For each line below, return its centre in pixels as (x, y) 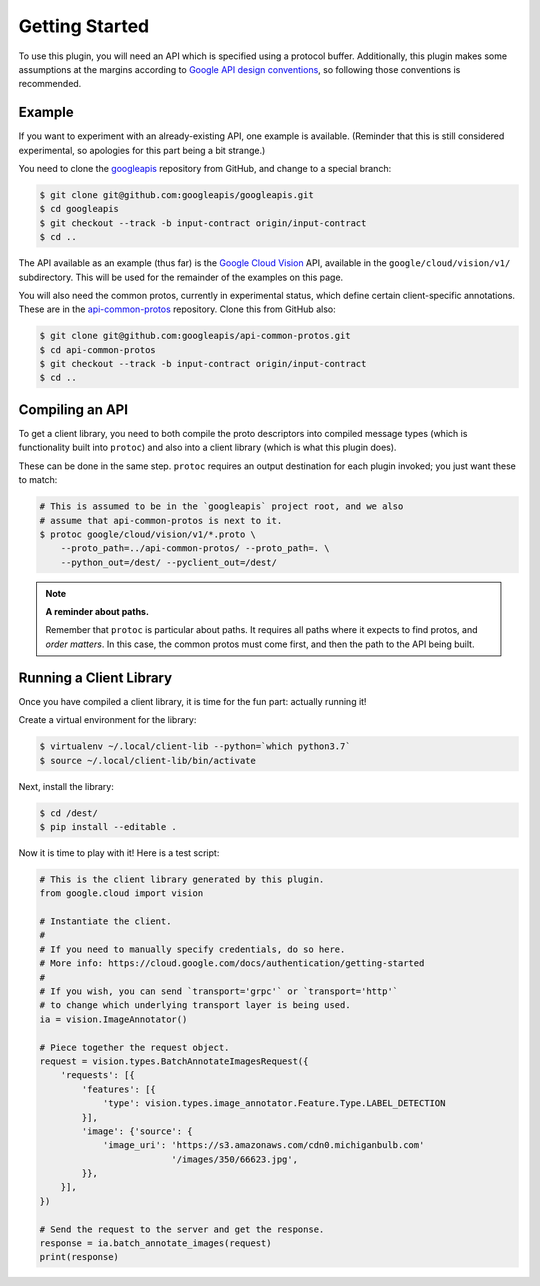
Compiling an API (73, 409)
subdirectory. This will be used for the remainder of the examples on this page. (181, 277)
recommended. (50, 84)
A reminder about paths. (97, 612)
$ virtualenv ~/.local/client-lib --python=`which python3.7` (195, 746)
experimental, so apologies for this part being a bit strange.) (142, 150)
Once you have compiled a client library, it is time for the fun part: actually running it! (192, 701)
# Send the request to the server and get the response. (182, 1229)
